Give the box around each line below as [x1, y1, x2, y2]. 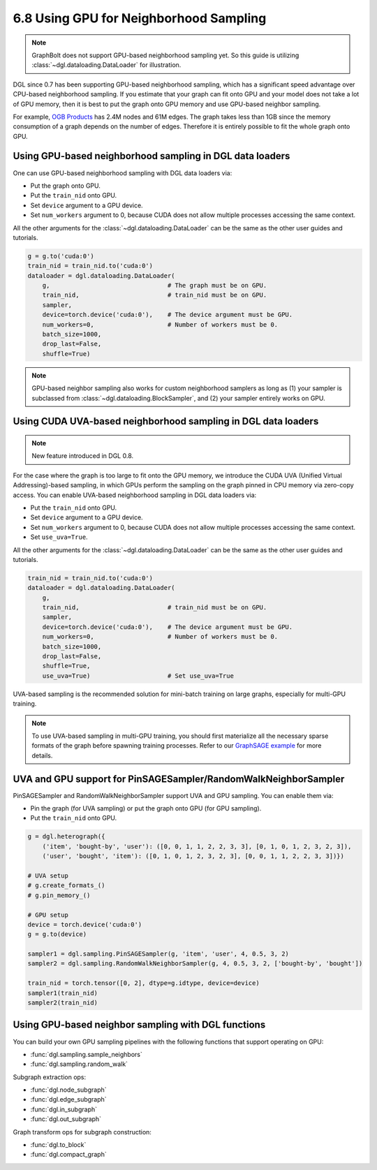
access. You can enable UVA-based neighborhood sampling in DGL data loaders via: [13, 491, 257, 499]
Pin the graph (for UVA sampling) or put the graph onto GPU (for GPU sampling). [30, 804, 262, 813]
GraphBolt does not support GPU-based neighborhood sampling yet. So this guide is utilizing [31, 51, 300, 59]
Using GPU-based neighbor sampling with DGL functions [13, 1019, 266, 1031]
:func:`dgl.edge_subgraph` [30, 1095, 108, 1104]
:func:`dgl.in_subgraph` [30, 1105, 98, 1113]
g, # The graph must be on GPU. [42, 281, 267, 290]
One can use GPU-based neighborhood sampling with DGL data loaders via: [13, 168, 232, 177]
